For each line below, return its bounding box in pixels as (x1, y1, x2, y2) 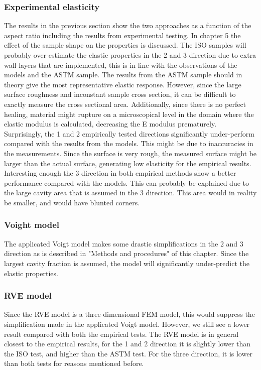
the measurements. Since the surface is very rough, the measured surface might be (4, 148, 257, 158)
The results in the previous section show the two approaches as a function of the (4, 20, 251, 31)
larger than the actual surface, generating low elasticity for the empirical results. (4, 158, 251, 168)
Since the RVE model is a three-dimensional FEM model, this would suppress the (4, 309, 255, 319)
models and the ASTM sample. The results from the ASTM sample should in (4, 69, 242, 80)
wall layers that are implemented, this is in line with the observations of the (4, 59, 237, 70)
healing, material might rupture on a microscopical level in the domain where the (4, 108, 254, 119)
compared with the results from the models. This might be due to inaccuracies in (4, 138, 253, 149)
